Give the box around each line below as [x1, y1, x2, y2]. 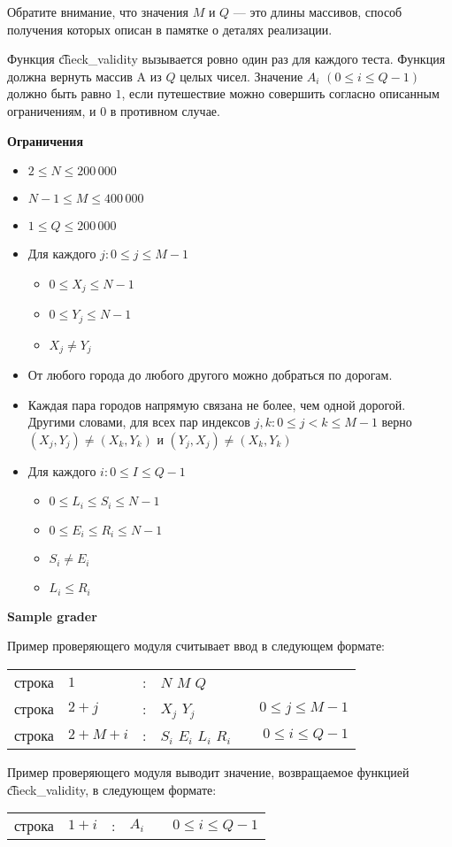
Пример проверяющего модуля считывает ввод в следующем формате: [7, 636, 386, 655]
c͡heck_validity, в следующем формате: [7, 780, 217, 798]
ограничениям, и [7, 101, 96, 119]
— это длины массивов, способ [233, 3, 402, 20]
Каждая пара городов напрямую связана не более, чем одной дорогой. [27, 395, 406, 413]
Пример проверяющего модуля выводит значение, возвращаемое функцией [7, 762, 410, 781]
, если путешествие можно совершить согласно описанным [121, 84, 440, 103]
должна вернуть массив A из [7, 66, 162, 85]
